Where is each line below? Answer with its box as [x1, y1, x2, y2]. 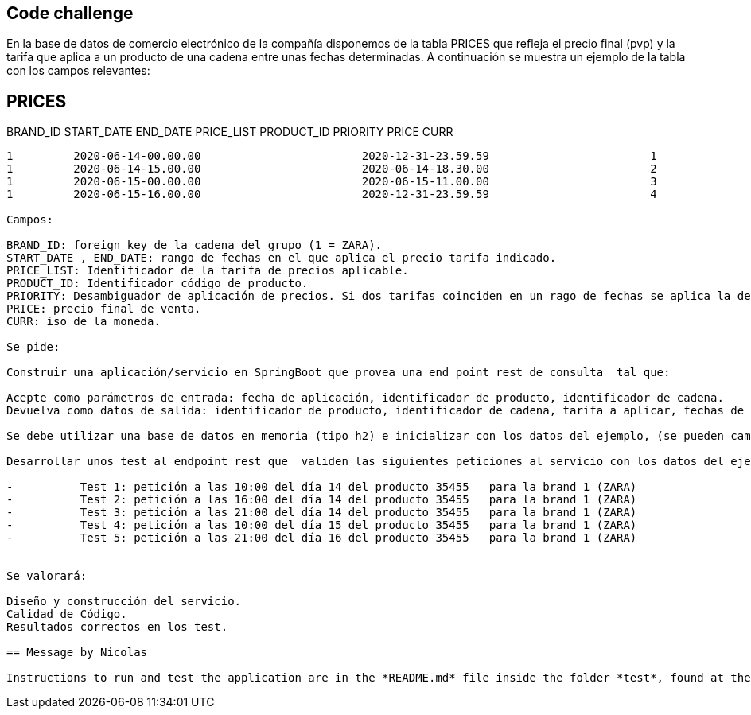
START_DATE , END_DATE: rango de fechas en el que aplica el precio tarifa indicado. [6, 251, 557, 265]
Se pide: [6, 340, 60, 354]
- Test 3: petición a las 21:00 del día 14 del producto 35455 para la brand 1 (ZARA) [6, 506, 637, 519]
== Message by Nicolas [6, 646, 148, 659]
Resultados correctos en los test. [6, 620, 228, 634]
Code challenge [6, 3, 134, 23]
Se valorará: [6, 569, 88, 583]
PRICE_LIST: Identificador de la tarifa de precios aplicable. [6, 264, 409, 278]
